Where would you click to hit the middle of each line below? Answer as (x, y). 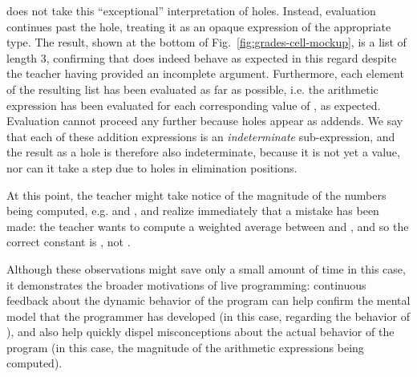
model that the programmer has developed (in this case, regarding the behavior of (208, 316)
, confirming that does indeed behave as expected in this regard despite (221, 57)
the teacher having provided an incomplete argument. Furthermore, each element (205, 73)
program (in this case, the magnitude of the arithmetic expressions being (185, 347)
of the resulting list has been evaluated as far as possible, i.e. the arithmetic (192, 89)
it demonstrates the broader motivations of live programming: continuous (186, 284)
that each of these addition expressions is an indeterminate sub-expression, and (201, 136)
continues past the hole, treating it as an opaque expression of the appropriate (199, 26)
